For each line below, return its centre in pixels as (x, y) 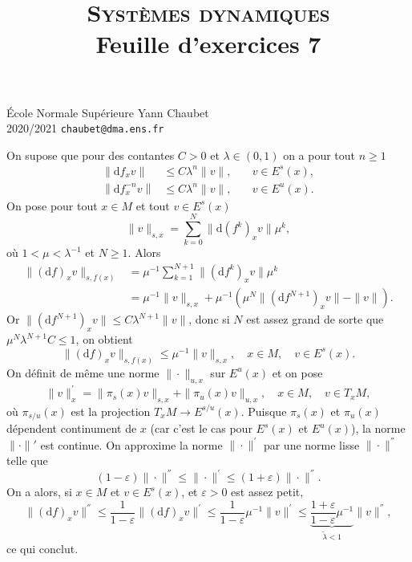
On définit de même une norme (83, 372)
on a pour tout (319, 155)
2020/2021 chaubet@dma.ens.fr (85, 128)
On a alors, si (39, 492)
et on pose (297, 372)
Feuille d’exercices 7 (208, 44)
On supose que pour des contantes (91, 155)
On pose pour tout (52, 205)
